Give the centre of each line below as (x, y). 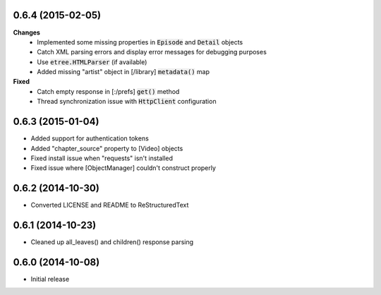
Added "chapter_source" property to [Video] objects (107, 148)
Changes (26, 32)
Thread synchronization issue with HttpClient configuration (127, 102)
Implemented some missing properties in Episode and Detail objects (140, 42)
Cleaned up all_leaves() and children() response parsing (112, 242)
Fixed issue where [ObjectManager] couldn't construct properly (123, 168)
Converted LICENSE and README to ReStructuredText (110, 205)
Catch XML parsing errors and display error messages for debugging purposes (152, 52)
